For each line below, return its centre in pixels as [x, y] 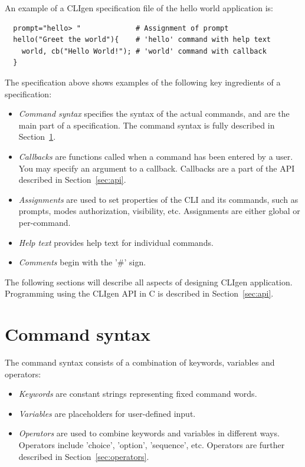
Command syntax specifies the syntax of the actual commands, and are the [154, 114]
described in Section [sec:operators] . [84, 456]
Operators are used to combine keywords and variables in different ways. [149, 433]
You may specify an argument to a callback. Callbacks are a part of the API [157, 168]
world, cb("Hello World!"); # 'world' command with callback [144, 51]
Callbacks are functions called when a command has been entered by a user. [156, 156]
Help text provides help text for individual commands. [116, 242]
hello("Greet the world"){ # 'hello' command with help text [142, 40]
